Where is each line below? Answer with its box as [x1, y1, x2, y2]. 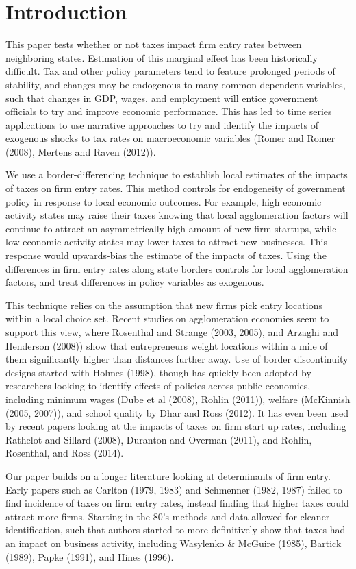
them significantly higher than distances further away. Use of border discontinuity [5, 352, 348, 366]
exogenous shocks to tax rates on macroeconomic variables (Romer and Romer [5, 131, 335, 145]
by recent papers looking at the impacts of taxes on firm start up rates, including [5, 419, 346, 433]
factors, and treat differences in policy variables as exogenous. [5, 275, 264, 289]
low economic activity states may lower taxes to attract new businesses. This [5, 234, 327, 249]
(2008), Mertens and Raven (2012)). [5, 144, 156, 158]
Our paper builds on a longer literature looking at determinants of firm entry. [5, 468, 331, 483]
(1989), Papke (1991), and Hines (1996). [5, 549, 174, 564]
